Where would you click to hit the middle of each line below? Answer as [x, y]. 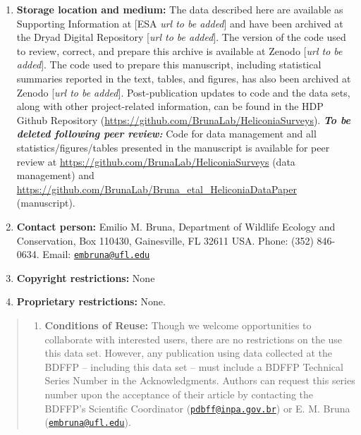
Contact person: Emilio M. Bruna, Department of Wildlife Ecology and [176, 226]
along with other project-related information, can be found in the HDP [170, 106]
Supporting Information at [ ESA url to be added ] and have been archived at [180, 23]
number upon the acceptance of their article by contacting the [179, 394]
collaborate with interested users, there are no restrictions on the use [194, 339]
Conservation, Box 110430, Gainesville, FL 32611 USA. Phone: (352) [165, 240]
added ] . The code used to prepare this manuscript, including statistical [169, 65]
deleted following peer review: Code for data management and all [166, 134]
